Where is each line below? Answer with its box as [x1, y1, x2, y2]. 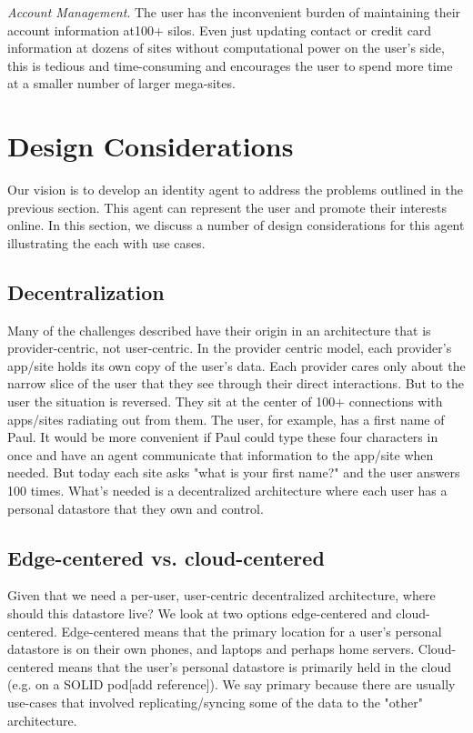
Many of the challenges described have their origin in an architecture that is [7, 320, 431, 339]
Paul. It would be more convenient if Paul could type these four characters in [7, 427, 438, 447]
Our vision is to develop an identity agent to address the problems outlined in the [7, 180, 464, 199]
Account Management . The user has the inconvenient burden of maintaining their [7, 3, 461, 21]
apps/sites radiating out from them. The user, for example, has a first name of [7, 409, 445, 428]
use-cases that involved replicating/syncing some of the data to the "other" [7, 692, 423, 711]
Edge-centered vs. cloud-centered [7, 543, 325, 571]
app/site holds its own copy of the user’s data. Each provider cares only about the [7, 356, 466, 375]
